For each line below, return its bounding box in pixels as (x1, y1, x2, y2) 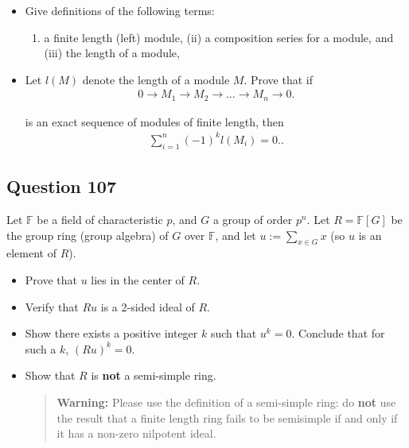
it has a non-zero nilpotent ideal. (56, 425, 216, 442)
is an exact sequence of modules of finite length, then (25, 113, 284, 129)
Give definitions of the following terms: (25, 2, 215, 18)
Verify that (25, 298, 79, 315)
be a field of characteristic (37, 210, 163, 227)
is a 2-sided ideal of (100, 298, 195, 315)
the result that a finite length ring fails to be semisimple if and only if (56, 409, 398, 426)
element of (6, 245, 56, 261)
